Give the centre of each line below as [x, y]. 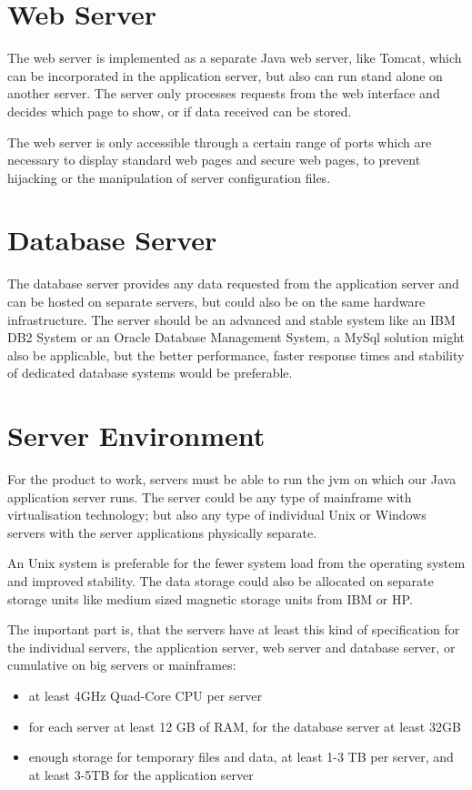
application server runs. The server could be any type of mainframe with [210, 496]
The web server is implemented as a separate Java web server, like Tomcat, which [235, 58]
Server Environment [136, 436]
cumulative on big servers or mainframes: [122, 665]
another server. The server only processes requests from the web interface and [224, 93]
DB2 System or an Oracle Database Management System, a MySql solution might [236, 337]
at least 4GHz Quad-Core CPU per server [145, 696]
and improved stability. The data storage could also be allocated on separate [221, 581]
